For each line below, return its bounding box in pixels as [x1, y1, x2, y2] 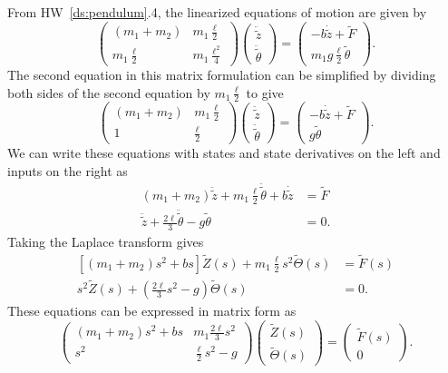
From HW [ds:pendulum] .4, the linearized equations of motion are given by [7, 3, 427, 21]
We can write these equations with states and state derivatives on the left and [7, 143, 441, 162]
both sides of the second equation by [7, 83, 210, 102]
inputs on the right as [7, 161, 128, 180]
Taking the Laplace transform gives [7, 231, 204, 250]
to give [246, 83, 284, 102]
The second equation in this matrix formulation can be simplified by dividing [7, 64, 436, 83]
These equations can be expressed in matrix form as [7, 301, 297, 320]
